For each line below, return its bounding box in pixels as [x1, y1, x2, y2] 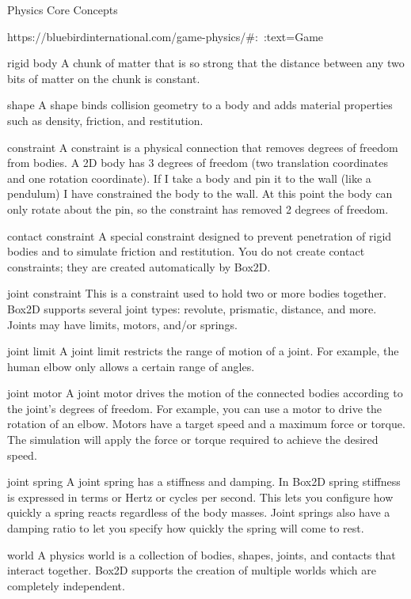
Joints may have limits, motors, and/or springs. [7, 316, 238, 332]
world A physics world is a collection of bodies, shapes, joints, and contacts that [7, 546, 396, 563]
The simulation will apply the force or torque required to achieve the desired [7, 431, 379, 448]
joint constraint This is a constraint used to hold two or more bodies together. [7, 285, 386, 301]
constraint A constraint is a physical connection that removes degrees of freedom [7, 138, 398, 155]
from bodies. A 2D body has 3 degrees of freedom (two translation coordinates [7, 154, 389, 171]
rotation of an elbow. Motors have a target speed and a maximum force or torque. [7, 415, 405, 432]
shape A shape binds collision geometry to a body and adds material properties [7, 97, 393, 113]
